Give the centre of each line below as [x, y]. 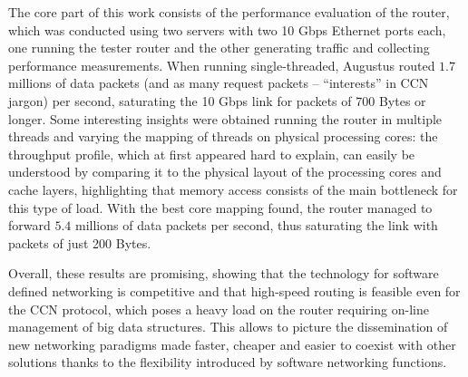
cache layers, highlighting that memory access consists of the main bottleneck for [233, 189]
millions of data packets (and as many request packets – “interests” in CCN [219, 83]
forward [29, 225]
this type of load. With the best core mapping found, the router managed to [220, 207]
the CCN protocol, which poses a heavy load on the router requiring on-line [219, 309]
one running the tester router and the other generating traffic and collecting [219, 48]
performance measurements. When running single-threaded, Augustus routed [222, 65]
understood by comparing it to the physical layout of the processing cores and [225, 172]
